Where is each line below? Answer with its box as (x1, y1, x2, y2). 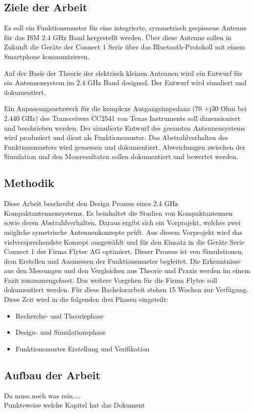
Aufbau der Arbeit (4, 367, 100, 382)
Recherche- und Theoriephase (15, 310, 104, 321)
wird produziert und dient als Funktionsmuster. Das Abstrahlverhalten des (4, 132, 228, 142)
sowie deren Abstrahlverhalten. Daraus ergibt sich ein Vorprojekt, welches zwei (4, 217, 241, 228)
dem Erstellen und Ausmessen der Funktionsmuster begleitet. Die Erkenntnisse (4, 255, 241, 266)
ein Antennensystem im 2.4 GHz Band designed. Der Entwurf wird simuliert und (4, 77, 247, 88)
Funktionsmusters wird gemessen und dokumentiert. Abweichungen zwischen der (4, 141, 246, 152)
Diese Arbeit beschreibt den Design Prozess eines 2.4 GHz (4, 198, 178, 208)
